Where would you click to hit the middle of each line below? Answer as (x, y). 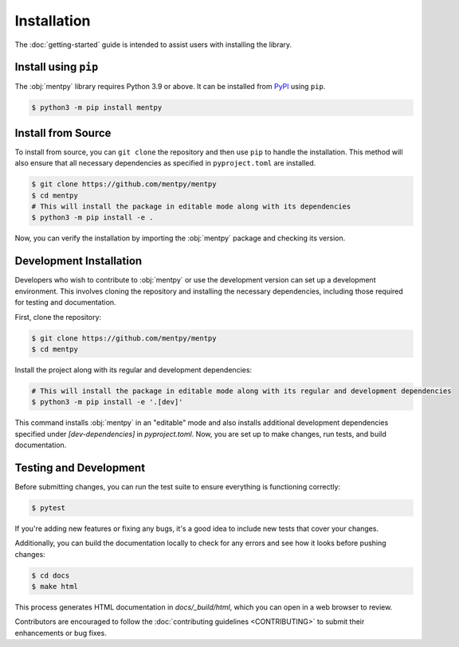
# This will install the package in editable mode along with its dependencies (191, 207)
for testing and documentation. (65, 302)
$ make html (55, 587)
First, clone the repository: (58, 317)
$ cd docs (51, 575)
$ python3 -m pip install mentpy (97, 108)
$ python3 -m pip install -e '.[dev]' (107, 402)
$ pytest (49, 508)
